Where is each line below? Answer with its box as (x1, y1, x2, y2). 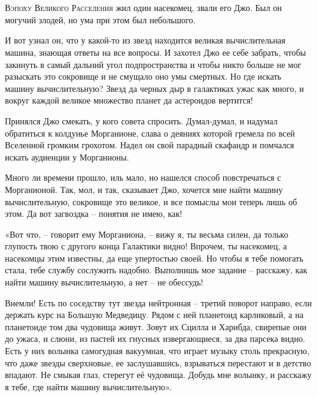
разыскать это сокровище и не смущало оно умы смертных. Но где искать (5, 70, 282, 83)
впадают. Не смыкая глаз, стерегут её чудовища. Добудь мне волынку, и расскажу (5, 368, 311, 381)
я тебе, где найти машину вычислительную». (5, 380, 172, 393)
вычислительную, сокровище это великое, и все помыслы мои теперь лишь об (5, 195, 297, 208)
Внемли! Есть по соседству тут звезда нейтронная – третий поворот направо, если (5, 296, 312, 309)
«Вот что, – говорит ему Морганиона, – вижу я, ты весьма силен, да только (5, 227, 288, 240)
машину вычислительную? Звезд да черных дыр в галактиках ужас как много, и (5, 81, 304, 94)
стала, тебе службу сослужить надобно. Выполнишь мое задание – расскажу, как (5, 263, 308, 276)
